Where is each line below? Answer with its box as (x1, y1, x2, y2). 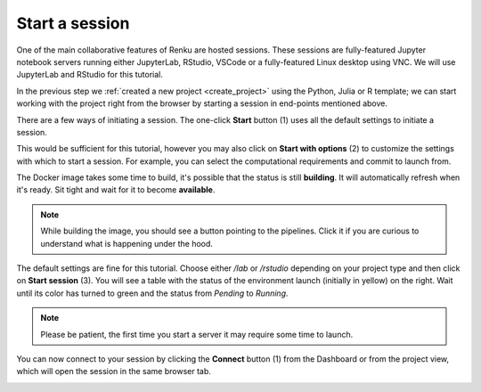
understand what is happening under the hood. (40, 238, 214, 249)
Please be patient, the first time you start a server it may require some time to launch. (40, 329, 354, 339)
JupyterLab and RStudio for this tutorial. (16, 69, 164, 80)
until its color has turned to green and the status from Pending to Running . (16, 288, 289, 298)
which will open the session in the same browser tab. (16, 366, 211, 377)
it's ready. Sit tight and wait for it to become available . (16, 184, 216, 195)
